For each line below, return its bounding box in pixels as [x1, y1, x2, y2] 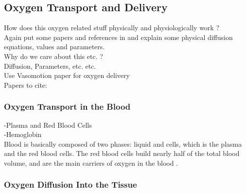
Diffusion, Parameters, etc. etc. [4, 60, 96, 71]
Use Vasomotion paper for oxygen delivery [4, 70, 130, 80]
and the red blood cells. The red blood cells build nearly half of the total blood [4, 148, 240, 158]
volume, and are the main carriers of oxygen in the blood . [4, 157, 178, 168]
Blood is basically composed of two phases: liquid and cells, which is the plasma [4, 138, 242, 149]
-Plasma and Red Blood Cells [4, 119, 92, 130]
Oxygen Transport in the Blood [4, 100, 131, 113]
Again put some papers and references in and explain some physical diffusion [4, 32, 233, 42]
